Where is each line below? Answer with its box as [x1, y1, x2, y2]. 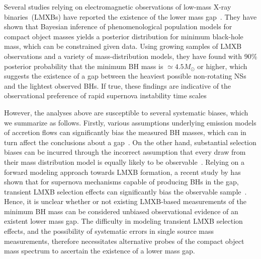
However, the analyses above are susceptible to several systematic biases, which [4, 107, 248, 117]
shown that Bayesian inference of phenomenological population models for [4, 21, 232, 32]
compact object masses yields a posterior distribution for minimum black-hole [4, 31, 243, 41]
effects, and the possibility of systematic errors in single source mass [4, 226, 214, 236]
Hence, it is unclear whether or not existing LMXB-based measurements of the [4, 196, 246, 207]
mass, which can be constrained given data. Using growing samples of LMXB [4, 41, 242, 51]
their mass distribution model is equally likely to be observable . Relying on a [4, 156, 244, 167]
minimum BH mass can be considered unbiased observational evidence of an [4, 206, 238, 216]
